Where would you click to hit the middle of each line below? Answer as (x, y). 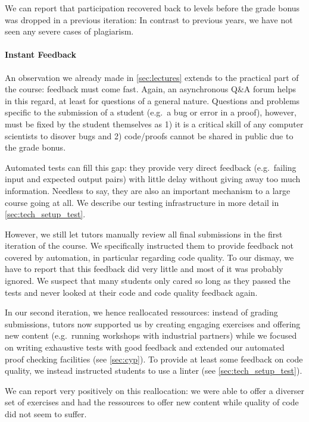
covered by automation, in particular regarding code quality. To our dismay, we (149, 257)
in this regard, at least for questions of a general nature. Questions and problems (152, 100)
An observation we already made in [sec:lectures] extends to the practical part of (152, 77)
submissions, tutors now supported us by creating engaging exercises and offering (153, 323)
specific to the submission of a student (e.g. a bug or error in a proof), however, (151, 112)
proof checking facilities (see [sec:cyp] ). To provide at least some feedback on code (154, 359)
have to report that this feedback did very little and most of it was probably (144, 269)
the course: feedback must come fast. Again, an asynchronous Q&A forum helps (151, 89)
